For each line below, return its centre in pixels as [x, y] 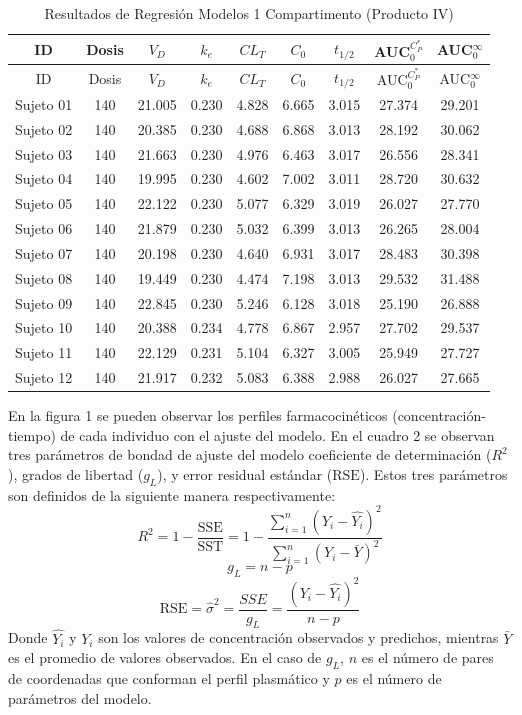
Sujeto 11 [44, 352]
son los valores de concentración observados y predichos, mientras [298, 637]
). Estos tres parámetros [433, 474]
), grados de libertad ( [76, 474]
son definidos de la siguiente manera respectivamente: [172, 494]
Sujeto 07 [44, 252]
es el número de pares [427, 657]
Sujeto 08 [44, 277]
